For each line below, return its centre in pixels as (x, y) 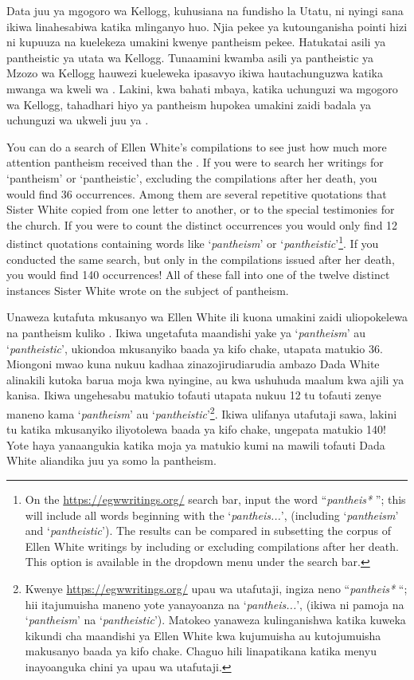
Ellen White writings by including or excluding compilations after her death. (212, 546)
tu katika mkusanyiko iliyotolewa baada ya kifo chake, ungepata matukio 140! (196, 429)
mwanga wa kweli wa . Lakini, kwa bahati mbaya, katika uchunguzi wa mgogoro (202, 88)
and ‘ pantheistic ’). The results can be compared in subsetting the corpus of (208, 531)
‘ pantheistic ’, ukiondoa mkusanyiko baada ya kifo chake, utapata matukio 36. (195, 348)
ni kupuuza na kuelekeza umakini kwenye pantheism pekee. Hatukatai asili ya (196, 42)
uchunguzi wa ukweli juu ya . (78, 120)
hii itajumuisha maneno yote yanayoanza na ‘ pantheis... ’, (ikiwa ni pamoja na (215, 604)
